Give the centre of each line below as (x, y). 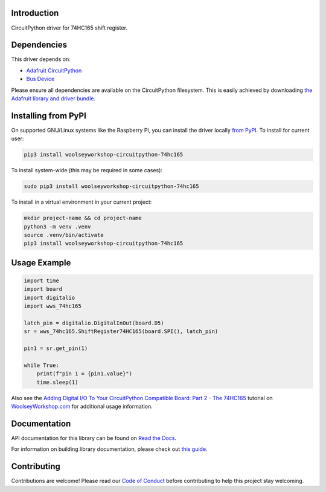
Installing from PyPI (49, 116)
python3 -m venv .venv (57, 226)
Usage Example (41, 263)
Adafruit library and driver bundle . (53, 98)
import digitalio (50, 297)
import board (43, 289)
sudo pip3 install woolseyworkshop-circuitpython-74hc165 (111, 186)
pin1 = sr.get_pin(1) (56, 348)
